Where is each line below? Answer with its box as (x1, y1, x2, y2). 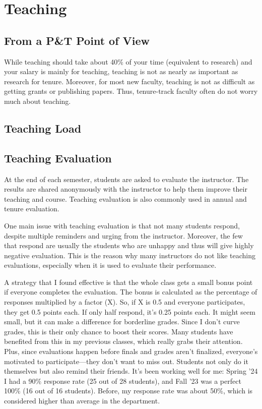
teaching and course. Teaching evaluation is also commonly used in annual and (4, 193, 247, 204)
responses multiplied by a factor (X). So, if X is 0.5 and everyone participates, (4, 297, 245, 307)
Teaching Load (4, 120, 82, 136)
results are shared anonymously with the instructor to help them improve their (4, 184, 247, 194)
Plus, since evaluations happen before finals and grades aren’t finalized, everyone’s (4, 346, 258, 357)
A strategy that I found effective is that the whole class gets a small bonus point (4, 276, 253, 287)
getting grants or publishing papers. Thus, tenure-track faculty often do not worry (4, 86, 258, 96)
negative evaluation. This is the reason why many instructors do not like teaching (4, 250, 256, 260)
